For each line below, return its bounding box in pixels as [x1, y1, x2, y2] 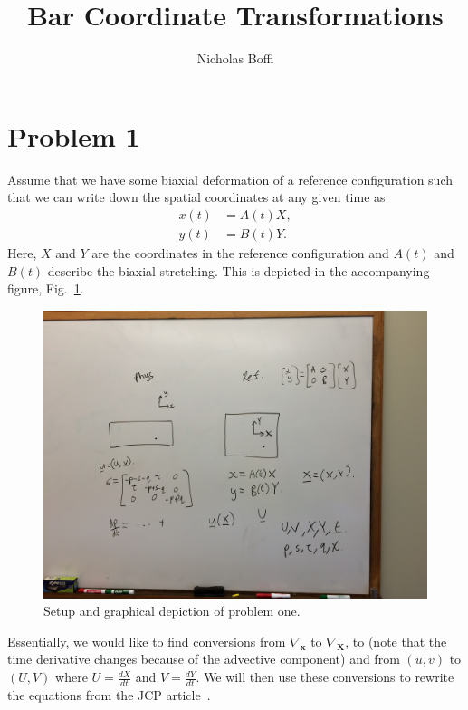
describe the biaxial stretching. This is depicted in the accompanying [47, 261, 430, 280]
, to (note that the [345, 631, 447, 650]
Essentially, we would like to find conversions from [7, 631, 286, 650]
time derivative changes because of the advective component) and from [7, 649, 400, 668]
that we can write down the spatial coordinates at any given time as [7, 187, 386, 206]
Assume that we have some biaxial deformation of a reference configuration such [7, 169, 453, 188]
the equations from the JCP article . [7, 685, 211, 704]
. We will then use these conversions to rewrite [196, 667, 454, 686]
